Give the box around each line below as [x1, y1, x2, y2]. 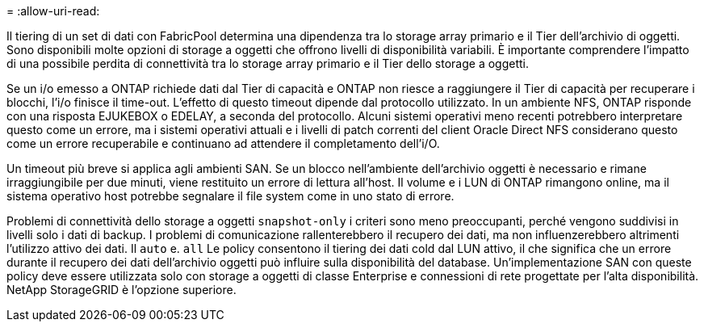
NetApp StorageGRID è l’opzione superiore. [6, 283, 237, 296]
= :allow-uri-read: [6, 4, 100, 18]
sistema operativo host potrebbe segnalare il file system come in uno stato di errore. [6, 189, 455, 203]
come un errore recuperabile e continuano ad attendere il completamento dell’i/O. [6, 137, 440, 150]
